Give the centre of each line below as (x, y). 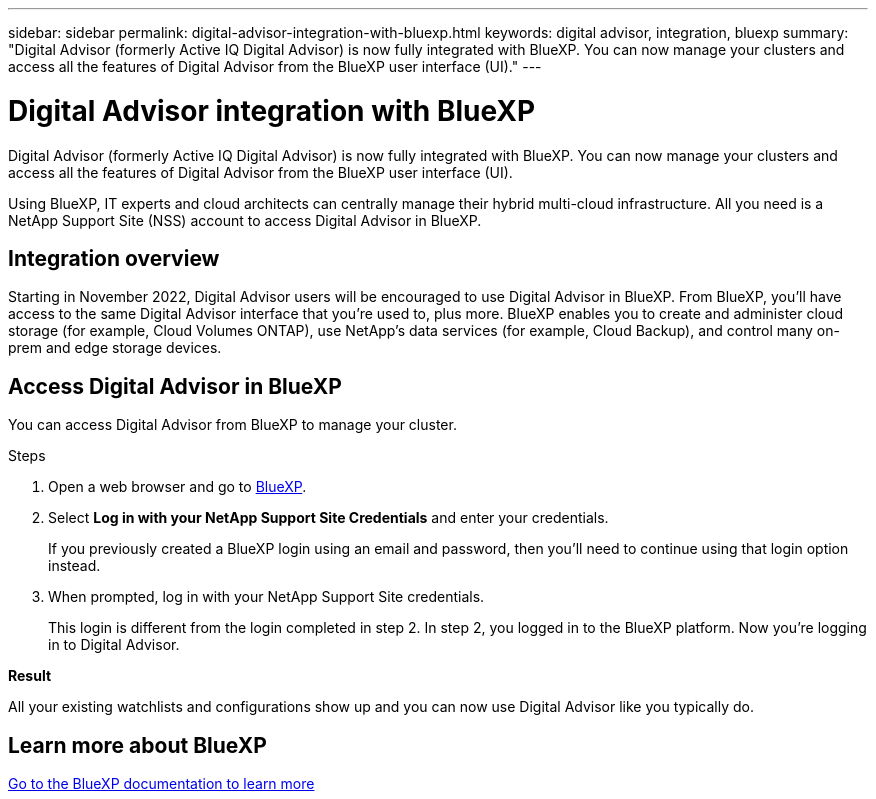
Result (30, 676)
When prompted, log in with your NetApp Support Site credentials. (266, 597)
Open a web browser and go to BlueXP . (177, 487)
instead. (74, 566)
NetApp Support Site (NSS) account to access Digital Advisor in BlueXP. (245, 220)
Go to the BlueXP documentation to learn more (161, 784)
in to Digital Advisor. (114, 645)
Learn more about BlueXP (137, 745)
